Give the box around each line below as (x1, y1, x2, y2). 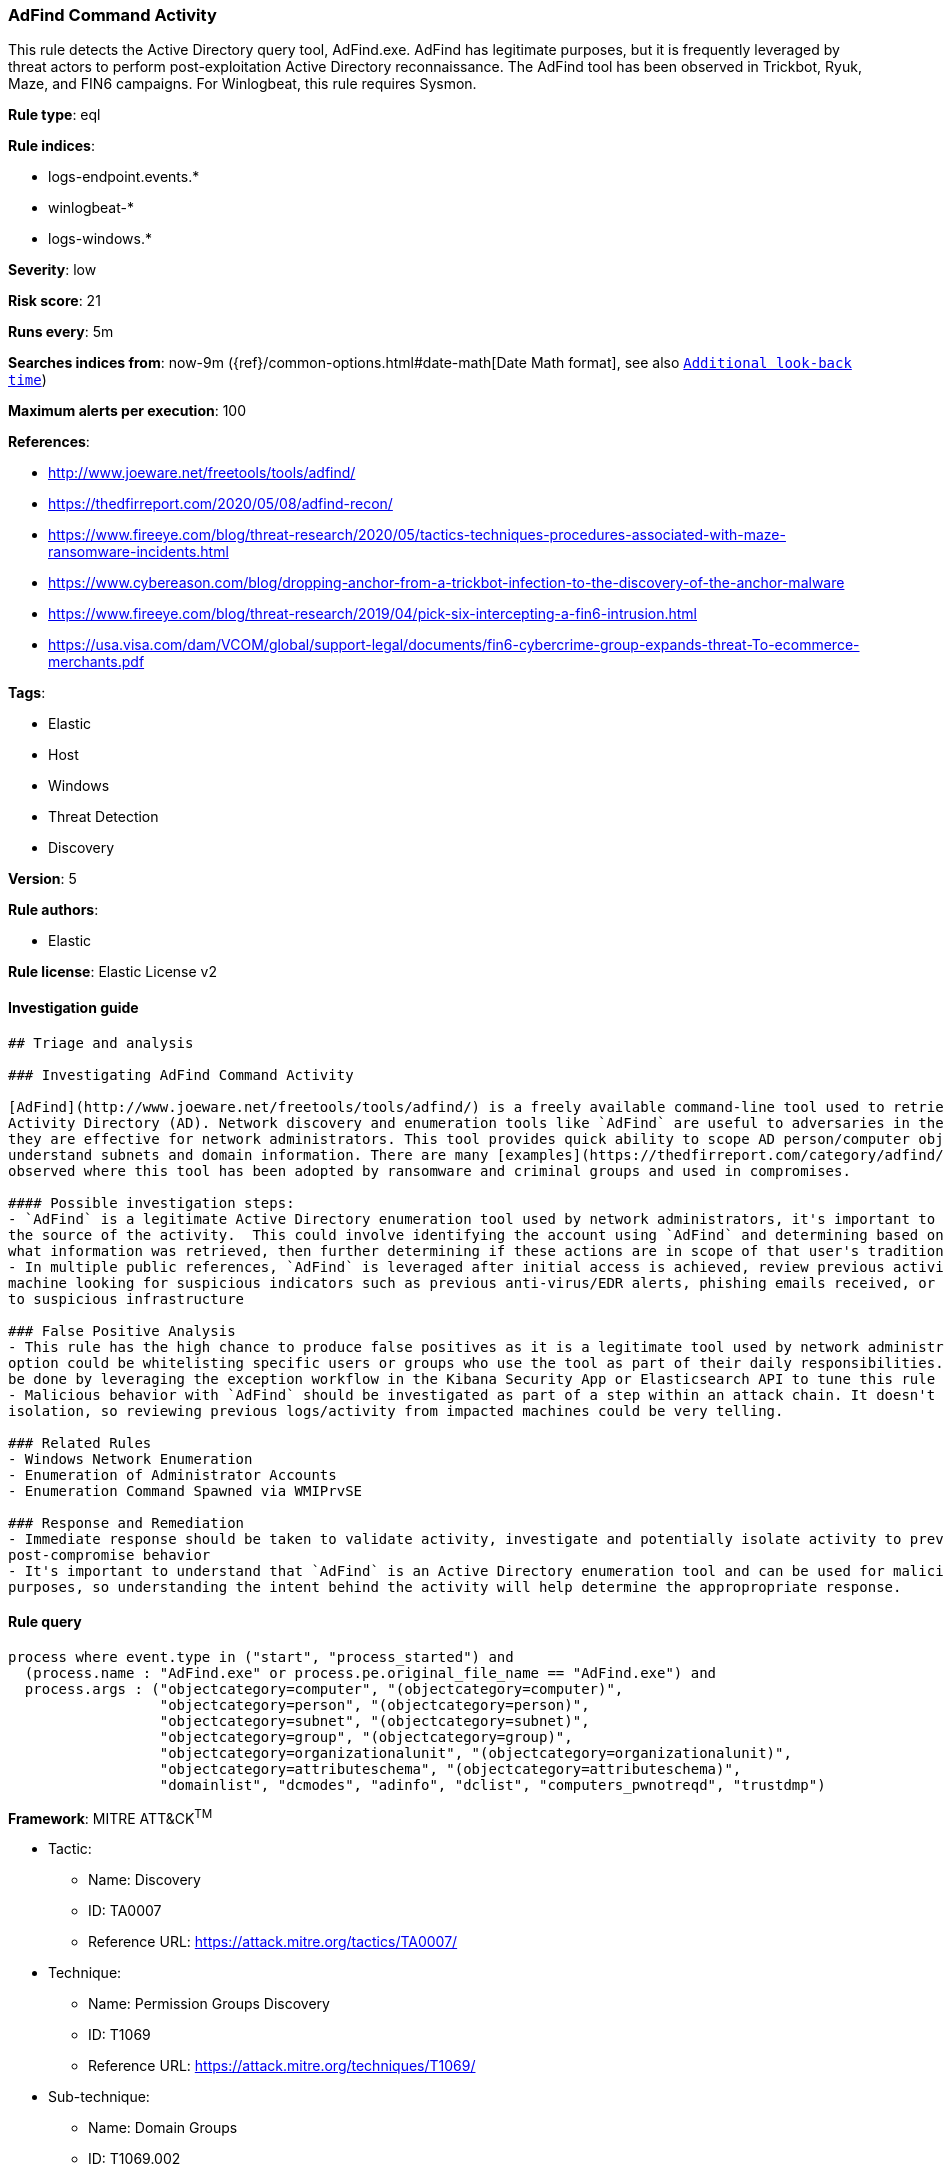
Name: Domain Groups (88, 2119, 238, 2137)
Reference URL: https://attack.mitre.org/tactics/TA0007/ (88, 1933, 458, 1951)
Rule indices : (8, 137, 95, 155)
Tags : (8, 684, 46, 702)
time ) (8, 371, 47, 389)
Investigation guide (8, 998, 139, 1016)
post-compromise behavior (8, 1546, 211, 1563)
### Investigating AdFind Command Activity (8, 1066, 354, 1083)
